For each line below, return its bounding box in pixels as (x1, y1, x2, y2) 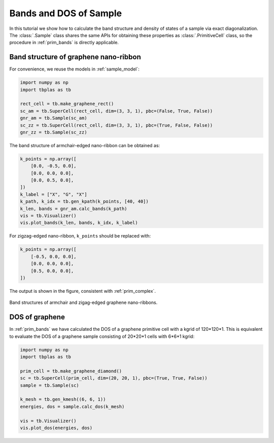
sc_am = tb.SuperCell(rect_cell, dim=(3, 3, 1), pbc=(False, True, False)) (20, 108, 213, 114)
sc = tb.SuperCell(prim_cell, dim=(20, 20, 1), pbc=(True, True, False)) (20, 376, 208, 381)
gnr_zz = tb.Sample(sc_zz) (20, 129, 87, 135)
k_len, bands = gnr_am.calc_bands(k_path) (20, 206, 127, 212)
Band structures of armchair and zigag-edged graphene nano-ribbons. (9, 299, 158, 305)
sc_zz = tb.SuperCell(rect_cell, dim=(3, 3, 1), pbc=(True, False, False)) (20, 122, 213, 128)
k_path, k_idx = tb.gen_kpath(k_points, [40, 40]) (20, 198, 149, 205)
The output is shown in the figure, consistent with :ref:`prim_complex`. (9, 288, 156, 294)
